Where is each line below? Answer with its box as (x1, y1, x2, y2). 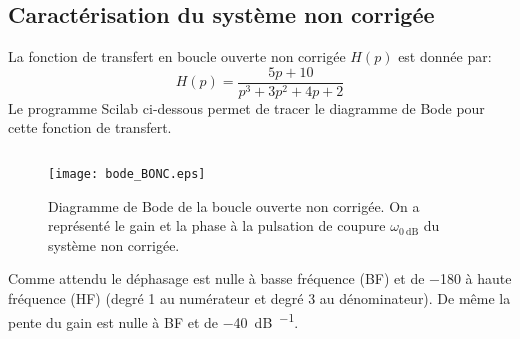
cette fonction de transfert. (8, 117, 172, 138)
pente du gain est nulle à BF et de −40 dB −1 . (8, 308, 299, 332)
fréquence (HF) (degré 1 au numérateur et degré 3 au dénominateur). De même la (8, 288, 511, 309)
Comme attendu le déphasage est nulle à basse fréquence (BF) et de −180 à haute (8, 268, 512, 289)
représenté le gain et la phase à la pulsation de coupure (48, 215, 386, 236)
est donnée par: (398, 46, 492, 67)
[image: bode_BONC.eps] (48, 167, 206, 182)
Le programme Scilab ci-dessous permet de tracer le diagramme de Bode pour (8, 97, 485, 118)
